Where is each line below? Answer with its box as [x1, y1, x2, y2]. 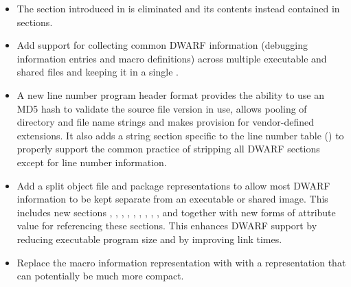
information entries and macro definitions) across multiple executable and [16, 51, 327, 65]
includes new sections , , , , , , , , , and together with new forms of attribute [16, 205, 336, 219]
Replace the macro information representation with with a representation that [16, 255, 346, 269]
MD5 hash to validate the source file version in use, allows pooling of [16, 101, 307, 115]
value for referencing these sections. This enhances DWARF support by [16, 218, 317, 233]
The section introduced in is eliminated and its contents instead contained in [16, 1, 340, 15]
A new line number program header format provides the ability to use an [16, 87, 325, 102]
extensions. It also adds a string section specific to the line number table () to [16, 128, 344, 142]
